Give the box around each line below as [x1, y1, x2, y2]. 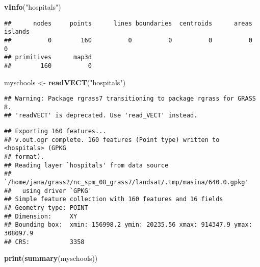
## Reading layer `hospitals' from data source [4, 161, 169, 169]
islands [4, 28, 30, 36]
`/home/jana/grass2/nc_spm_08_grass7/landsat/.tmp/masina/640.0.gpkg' [4, 179, 249, 186]
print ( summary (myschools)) [4, 253, 98, 263]
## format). [4, 153, 44, 161]
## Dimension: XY [4, 212, 77, 220]
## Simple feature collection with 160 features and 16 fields [4, 196, 223, 203]
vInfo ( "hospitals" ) [4, 2, 61, 12]
